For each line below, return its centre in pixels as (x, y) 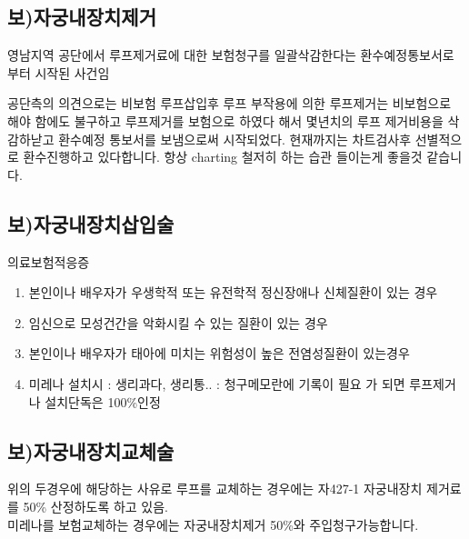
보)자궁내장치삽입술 (91, 223)
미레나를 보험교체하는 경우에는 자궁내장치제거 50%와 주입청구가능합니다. (213, 524)
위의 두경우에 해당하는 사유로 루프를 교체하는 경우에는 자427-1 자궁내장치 (215, 489)
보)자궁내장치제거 (82, 17)
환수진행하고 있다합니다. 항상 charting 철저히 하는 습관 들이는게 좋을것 (223, 157)
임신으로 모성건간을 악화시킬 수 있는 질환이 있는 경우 (178, 322)
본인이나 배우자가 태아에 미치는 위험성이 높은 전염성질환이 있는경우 (219, 353)
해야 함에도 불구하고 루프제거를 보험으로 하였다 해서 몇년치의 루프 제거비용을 (225, 120)
